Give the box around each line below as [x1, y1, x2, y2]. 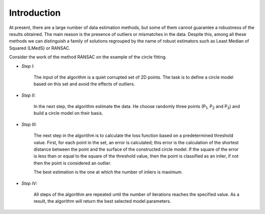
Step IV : [21, 180, 38, 186]
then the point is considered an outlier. [33, 160, 111, 166]
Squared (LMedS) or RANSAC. [9, 45, 71, 51]
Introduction [9, 7, 61, 18]
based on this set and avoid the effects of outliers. [33, 81, 135, 87]
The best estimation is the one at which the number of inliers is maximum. [33, 169, 183, 175]
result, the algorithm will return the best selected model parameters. [33, 198, 171, 204]
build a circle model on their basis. [33, 110, 103, 116]
